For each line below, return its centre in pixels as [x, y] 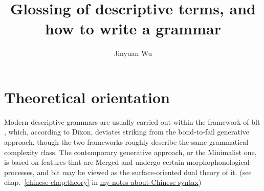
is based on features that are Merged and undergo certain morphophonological [127, 162]
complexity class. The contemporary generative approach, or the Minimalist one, [130, 152]
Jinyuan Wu [133, 53]
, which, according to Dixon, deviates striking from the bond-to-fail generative [127, 132]
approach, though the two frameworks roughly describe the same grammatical [126, 142]
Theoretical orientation [87, 97]
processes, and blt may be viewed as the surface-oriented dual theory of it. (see [128, 172]
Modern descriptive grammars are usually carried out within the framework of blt [132, 121]
